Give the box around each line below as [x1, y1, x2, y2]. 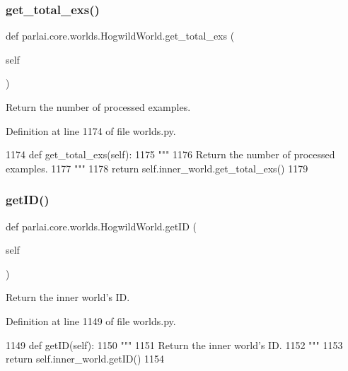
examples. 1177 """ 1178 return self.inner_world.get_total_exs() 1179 [6, 160, 308, 175]
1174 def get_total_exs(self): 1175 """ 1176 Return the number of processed [6, 147, 335, 162]
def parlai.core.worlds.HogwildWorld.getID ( [6, 218, 197, 233]
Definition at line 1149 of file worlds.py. [6, 313, 176, 328]
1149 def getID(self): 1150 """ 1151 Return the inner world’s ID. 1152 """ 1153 [6, 337, 343, 352]
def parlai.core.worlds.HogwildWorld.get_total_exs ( [6, 28, 235, 43]
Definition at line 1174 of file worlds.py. [6, 123, 176, 138]
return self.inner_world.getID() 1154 [6, 351, 165, 366]
